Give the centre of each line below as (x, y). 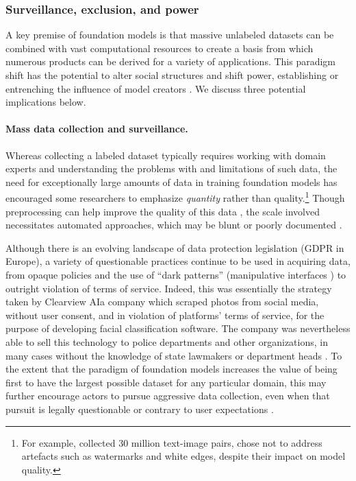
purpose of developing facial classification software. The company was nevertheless (178, 328)
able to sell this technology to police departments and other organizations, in (167, 341)
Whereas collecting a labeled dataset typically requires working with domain (166, 155)
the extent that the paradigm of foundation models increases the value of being (171, 369)
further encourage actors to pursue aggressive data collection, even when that (168, 396)
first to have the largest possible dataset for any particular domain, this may (166, 382)
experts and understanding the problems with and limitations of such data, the (171, 168)
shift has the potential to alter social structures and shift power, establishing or (172, 75)
